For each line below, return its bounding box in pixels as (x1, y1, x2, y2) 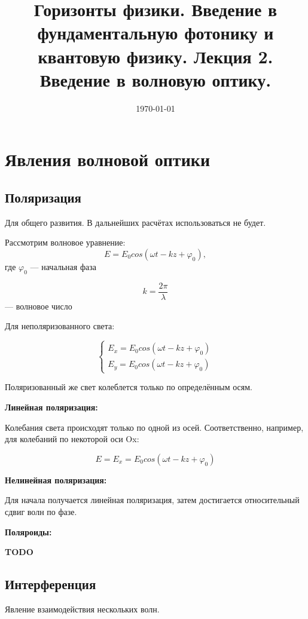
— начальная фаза (30, 260, 96, 272)
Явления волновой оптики (5, 147, 211, 171)
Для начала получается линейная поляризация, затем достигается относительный (5, 494, 300, 506)
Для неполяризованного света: (5, 320, 115, 332)
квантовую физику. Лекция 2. (38, 44, 273, 68)
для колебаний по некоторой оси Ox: (5, 433, 139, 445)
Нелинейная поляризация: (5, 473, 107, 486)
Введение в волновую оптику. (39, 67, 272, 91)
